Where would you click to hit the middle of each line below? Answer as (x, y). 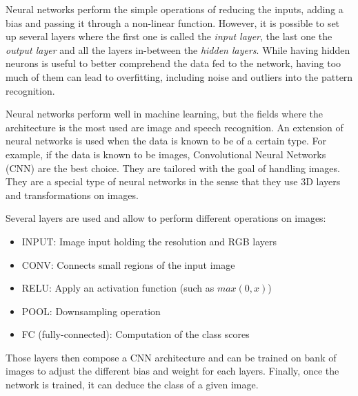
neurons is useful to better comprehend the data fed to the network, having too (173, 63)
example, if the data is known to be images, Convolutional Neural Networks (166, 154)
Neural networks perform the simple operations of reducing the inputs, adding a (175, 9)
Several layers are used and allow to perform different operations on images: (166, 218)
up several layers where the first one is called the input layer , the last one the (169, 36)
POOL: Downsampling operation (91, 311)
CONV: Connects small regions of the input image (128, 264)
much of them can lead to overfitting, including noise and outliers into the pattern (179, 76)
